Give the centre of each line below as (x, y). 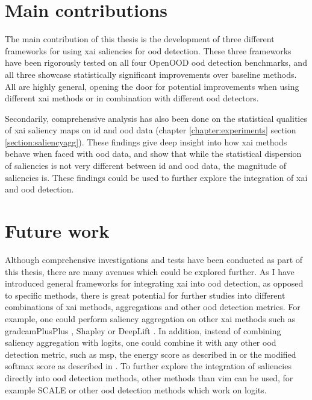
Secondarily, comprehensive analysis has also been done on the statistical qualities (156, 118)
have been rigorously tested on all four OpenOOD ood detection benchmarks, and (156, 62)
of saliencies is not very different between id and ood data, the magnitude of (146, 166)
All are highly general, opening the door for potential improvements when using (152, 86)
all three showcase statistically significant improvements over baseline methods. (151, 74)
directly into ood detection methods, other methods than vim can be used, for (149, 377)
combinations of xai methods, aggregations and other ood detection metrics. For (153, 307)
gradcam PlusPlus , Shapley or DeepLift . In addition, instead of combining (143, 330)
